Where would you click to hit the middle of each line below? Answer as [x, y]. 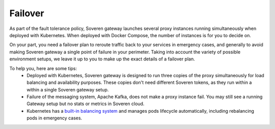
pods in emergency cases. [54, 118]
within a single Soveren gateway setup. [68, 89]
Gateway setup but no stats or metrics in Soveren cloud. [86, 104]
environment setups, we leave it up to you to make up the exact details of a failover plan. [102, 59]
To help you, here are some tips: [43, 68]
